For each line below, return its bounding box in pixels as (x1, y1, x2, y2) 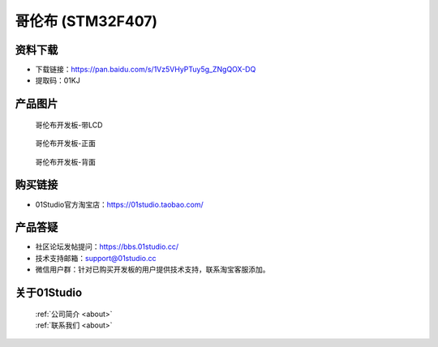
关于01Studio (15, 286, 83, 300)
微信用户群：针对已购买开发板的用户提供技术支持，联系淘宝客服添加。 (35, 264, 270, 275)
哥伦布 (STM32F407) (15, 12, 158, 30)
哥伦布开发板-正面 (35, 139, 97, 148)
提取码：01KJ (35, 75, 80, 85)
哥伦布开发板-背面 (35, 156, 97, 166)
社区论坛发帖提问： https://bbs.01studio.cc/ (35, 242, 178, 251)
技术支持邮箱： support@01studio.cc (35, 253, 157, 263)
